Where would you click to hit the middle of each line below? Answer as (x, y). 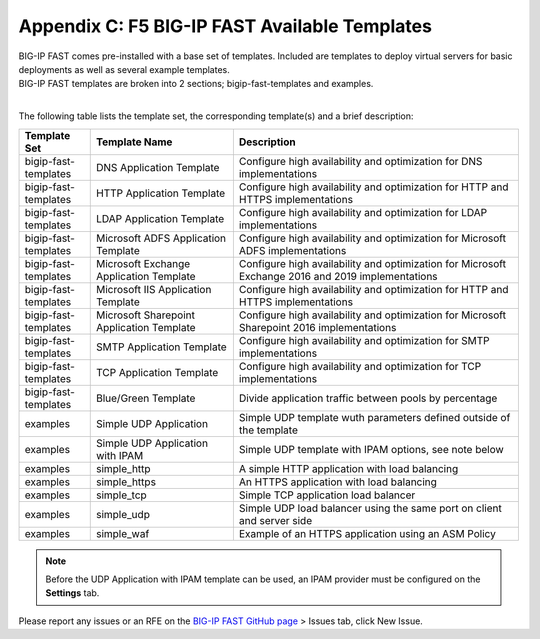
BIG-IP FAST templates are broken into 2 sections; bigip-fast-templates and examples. (196, 84)
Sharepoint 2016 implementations (317, 327)
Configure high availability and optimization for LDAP (363, 212)
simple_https (126, 482)
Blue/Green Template (145, 398)
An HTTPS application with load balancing (337, 482)
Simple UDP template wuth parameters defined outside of (374, 417)
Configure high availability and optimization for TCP (360, 366)
